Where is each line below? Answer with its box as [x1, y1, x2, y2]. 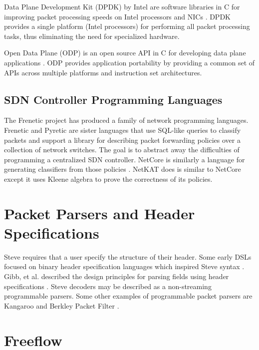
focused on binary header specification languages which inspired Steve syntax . [4, 261, 245, 272]
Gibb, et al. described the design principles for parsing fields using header [4, 271, 229, 282]
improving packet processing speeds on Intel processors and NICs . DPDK [4, 11, 231, 21]
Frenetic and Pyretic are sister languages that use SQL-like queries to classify [4, 124, 241, 135]
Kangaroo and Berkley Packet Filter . [4, 300, 119, 311]
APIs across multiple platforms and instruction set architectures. [4, 67, 202, 77]
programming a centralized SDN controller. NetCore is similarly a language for [4, 154, 245, 164]
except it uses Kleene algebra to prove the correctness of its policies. [4, 173, 213, 184]
